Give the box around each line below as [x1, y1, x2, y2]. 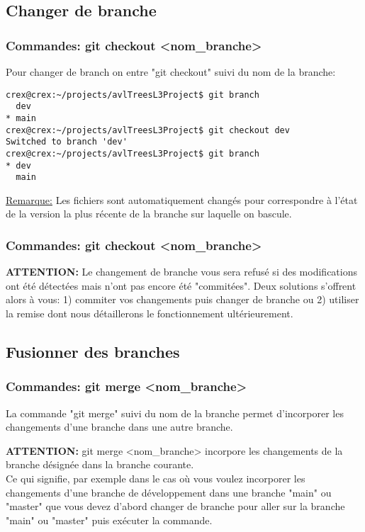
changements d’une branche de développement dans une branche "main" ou [6, 485, 332, 499]
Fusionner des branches [6, 341, 180, 363]
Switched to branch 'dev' [6, 137, 128, 147]
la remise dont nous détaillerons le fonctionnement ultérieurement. [6, 306, 293, 321]
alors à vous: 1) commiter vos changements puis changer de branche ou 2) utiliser [6, 292, 359, 307]
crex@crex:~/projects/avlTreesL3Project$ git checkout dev [6, 125, 290, 135]
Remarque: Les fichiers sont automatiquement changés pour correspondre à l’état [6, 192, 358, 207]
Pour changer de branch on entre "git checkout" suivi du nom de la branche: [6, 64, 336, 79]
